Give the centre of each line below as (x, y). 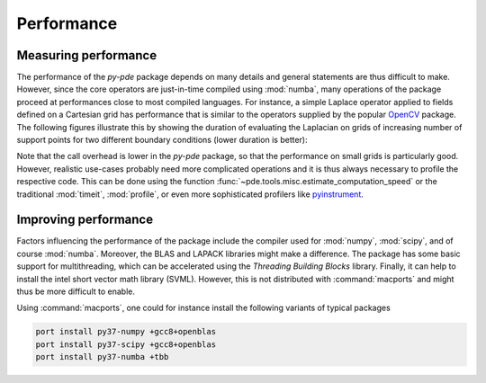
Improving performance (85, 220)
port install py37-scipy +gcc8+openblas (126, 344)
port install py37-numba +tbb (102, 357)
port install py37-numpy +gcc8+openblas (126, 332)
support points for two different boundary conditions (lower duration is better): (162, 140)
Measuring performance (87, 55)
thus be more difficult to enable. (76, 291)
